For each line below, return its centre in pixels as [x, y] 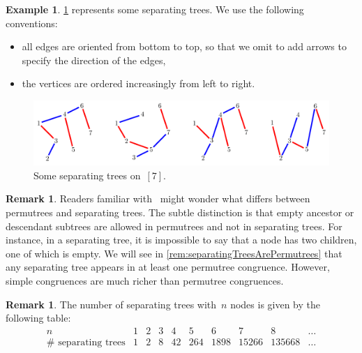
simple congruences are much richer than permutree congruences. [145, 280]
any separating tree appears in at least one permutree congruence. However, [168, 267]
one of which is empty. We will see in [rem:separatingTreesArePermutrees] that [174, 253]
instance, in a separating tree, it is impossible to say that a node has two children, [181, 240]
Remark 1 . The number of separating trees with [111, 304]
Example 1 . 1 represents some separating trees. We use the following [155, 9]
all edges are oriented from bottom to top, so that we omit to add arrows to [184, 46]
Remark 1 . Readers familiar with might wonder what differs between [158, 198]
